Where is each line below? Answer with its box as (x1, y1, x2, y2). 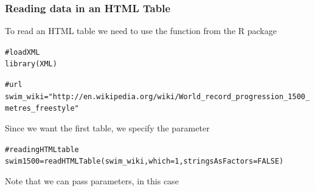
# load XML (5, 47, 40, 57)
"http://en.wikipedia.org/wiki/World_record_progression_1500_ (48, 92, 310, 101)
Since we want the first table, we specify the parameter (5, 122, 210, 134)
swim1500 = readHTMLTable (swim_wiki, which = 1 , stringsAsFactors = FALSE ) (5, 157, 284, 166)
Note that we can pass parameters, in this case (5, 175, 179, 187)
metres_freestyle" (5, 104, 79, 113)
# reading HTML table (5, 145, 79, 154)
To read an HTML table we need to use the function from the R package (5, 24, 277, 37)
